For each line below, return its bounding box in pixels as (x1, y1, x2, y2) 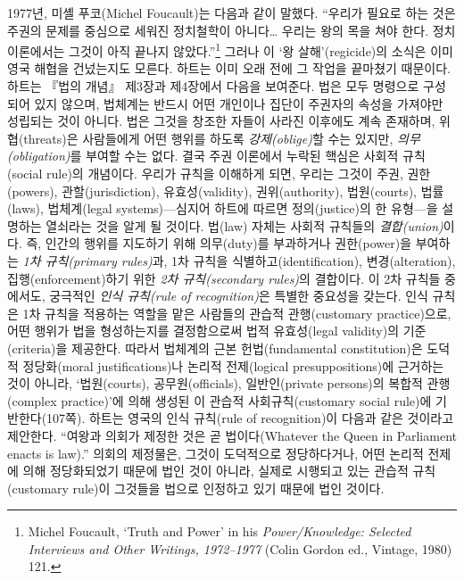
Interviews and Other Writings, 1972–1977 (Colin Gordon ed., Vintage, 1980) (28, 539, 452, 558)
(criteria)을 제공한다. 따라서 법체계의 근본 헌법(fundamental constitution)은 (7, 338, 423, 357)
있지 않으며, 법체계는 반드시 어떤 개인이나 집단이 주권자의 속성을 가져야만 (34, 94, 443, 112)
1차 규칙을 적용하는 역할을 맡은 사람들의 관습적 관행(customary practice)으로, (22, 303, 452, 322)
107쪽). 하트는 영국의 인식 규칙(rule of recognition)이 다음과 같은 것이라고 (46, 409, 454, 427)
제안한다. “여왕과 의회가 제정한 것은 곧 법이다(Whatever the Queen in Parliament (7, 426, 457, 444)
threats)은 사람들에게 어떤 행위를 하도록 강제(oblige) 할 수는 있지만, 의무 (23, 128, 420, 147)
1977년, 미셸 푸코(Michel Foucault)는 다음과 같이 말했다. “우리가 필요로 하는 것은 (7, 4, 456, 21)
